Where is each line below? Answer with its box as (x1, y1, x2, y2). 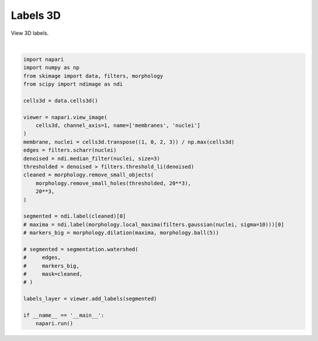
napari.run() (35, 320, 74, 327)
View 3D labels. (11, 29, 49, 37)
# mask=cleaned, (23, 271, 82, 277)
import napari (23, 56, 64, 63)
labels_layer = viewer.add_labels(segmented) (23, 296, 157, 302)
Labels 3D (11, 9, 61, 22)
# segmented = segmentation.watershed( (23, 245, 138, 253)
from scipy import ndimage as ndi (23, 81, 123, 88)
